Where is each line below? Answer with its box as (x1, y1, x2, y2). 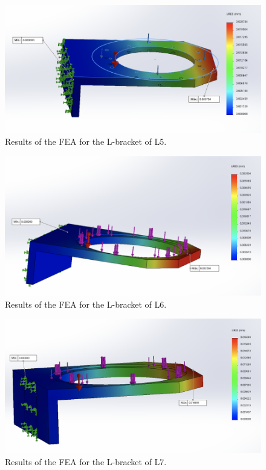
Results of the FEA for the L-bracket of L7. (5, 455, 167, 468)
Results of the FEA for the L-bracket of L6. (5, 297, 167, 310)
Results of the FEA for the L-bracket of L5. (5, 135, 167, 148)
